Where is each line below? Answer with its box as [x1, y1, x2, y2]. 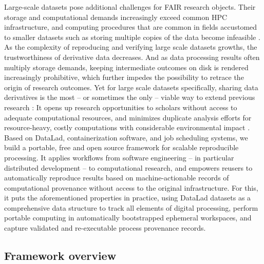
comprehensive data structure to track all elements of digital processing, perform [4, 202, 258, 213]
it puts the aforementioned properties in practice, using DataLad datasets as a [4, 192, 251, 203]
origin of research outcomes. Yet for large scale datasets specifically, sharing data [4, 82, 258, 92]
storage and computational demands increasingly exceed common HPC [4, 11, 228, 22]
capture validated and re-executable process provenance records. [4, 222, 206, 233]
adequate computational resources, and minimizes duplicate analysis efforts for [4, 112, 252, 123]
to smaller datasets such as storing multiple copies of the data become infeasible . [4, 31, 260, 42]
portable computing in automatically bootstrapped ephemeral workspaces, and [4, 212, 252, 223]
